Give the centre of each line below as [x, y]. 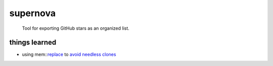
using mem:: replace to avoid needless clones [69, 54]
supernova [32, 13]
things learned [33, 43]
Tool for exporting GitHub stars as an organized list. [76, 28]
